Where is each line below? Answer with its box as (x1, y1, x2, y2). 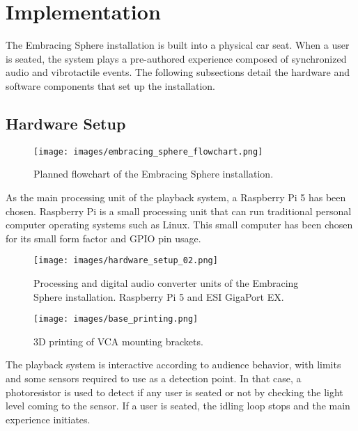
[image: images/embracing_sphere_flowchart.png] (33, 146, 263, 157)
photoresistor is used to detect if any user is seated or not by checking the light (6, 384, 343, 399)
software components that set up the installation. (6, 78, 215, 93)
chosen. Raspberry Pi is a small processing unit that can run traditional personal (6, 203, 352, 218)
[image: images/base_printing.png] (33, 314, 199, 324)
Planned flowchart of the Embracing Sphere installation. (33, 166, 274, 181)
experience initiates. (6, 412, 91, 426)
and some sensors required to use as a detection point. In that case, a (6, 371, 302, 386)
